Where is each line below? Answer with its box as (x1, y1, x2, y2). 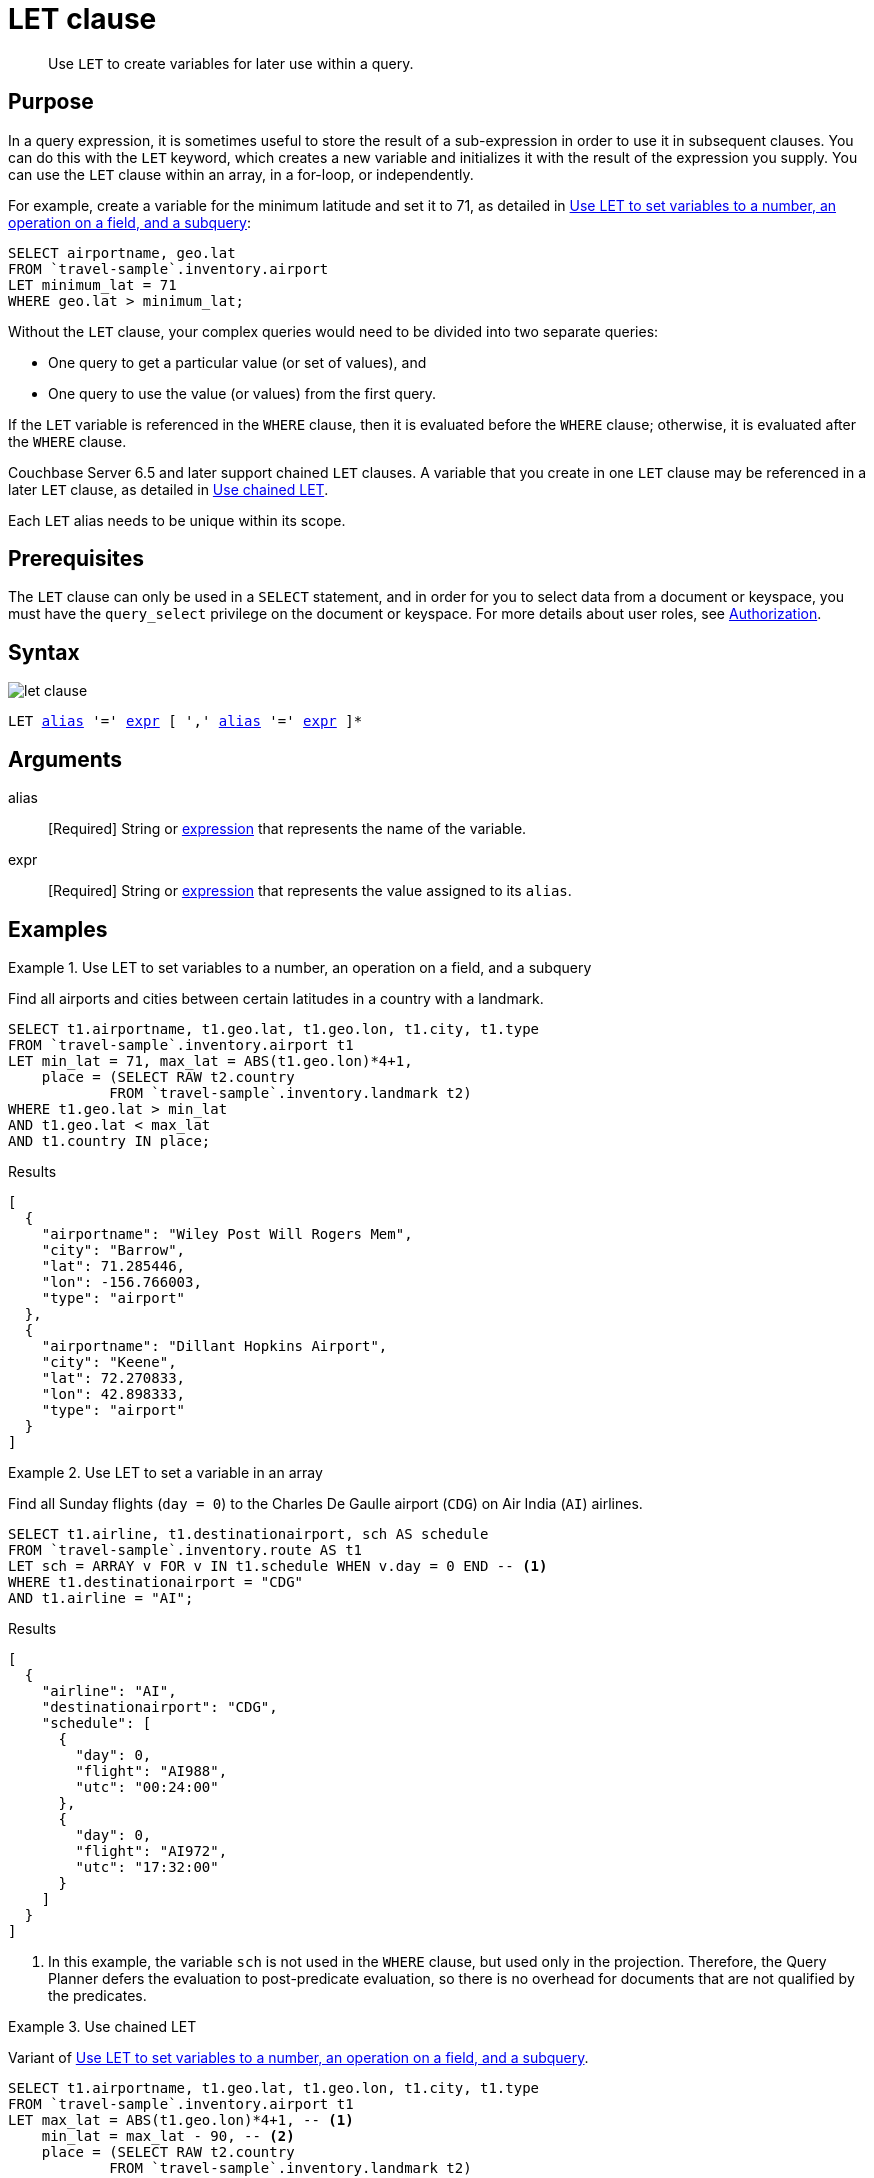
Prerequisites (8, 546, 144, 572)
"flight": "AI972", (75, 1842, 228, 1859)
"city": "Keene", (41, 1353, 177, 1370)
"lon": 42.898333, (41, 1385, 186, 1402)
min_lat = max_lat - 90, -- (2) (41, 2127, 295, 2144)
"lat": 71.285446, (41, 1257, 186, 1274)
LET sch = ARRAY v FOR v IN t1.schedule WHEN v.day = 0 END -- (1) (8, 1557, 548, 1574)
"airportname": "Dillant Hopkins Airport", (41, 1337, 388, 1354)
